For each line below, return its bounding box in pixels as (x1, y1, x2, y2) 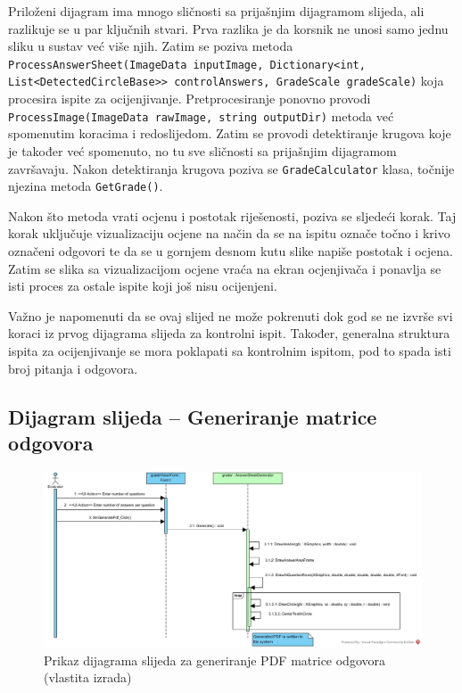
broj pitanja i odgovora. (8, 359, 138, 377)
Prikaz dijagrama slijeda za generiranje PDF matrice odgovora (44, 650, 385, 669)
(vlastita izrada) (44, 668, 132, 687)
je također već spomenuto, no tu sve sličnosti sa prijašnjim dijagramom (8, 141, 397, 160)
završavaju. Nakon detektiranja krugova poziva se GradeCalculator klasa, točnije (8, 159, 455, 177)
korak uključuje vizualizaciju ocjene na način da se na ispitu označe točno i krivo (8, 224, 450, 243)
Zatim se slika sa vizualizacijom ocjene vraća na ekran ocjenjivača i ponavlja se (8, 259, 441, 277)
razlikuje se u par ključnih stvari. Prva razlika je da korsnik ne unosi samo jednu (8, 19, 449, 37)
